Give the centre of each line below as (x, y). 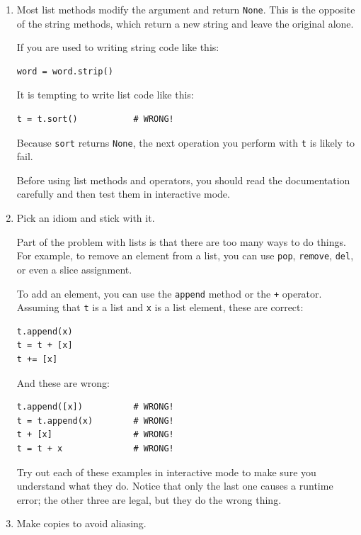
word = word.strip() (65, 71)
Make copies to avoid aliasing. (81, 523)
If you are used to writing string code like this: (118, 47)
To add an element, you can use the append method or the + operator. (169, 293)
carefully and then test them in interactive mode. (123, 194)
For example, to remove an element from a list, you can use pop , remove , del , (185, 255)
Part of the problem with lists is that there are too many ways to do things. (181, 241)
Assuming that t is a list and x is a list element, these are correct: (160, 307)
